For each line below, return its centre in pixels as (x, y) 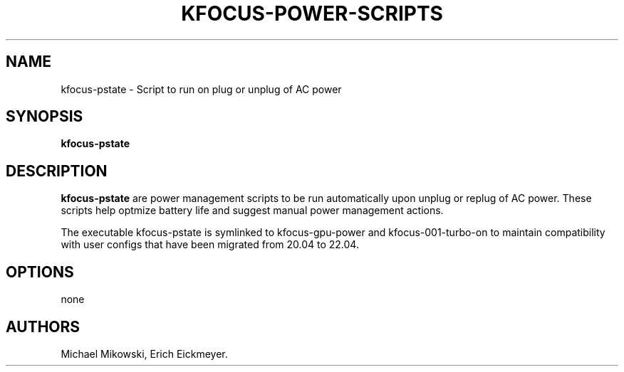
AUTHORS (43, 326)
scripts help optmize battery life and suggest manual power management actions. (252, 211)
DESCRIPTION (57, 171)
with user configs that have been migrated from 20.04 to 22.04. (210, 245)
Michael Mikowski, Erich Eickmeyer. (144, 354)
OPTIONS (40, 272)
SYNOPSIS (45, 117)
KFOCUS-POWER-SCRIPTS (312, 14)
